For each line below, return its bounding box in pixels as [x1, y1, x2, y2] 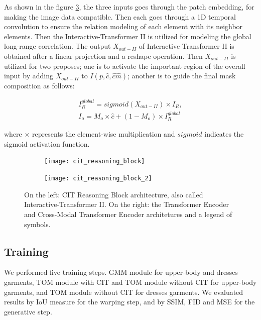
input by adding [4, 70, 54, 81]
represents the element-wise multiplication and [32, 129, 175, 139]
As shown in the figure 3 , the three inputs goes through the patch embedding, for [4, 2, 254, 12]
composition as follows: [4, 80, 75, 91]
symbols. [24, 219, 51, 229]
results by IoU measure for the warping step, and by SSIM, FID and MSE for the [4, 296, 255, 307]
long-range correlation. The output [4, 41, 111, 51]
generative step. [4, 306, 52, 316]
